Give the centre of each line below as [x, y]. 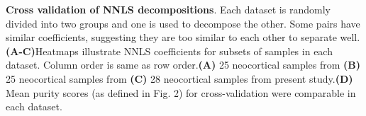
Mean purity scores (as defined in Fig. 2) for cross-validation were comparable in [181, 92]
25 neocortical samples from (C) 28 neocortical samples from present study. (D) [179, 78]
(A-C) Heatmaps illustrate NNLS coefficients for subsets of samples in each [169, 51]
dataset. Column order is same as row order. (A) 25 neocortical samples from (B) [183, 65]
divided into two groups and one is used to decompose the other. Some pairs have [183, 23]
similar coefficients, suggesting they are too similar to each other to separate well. [183, 37]
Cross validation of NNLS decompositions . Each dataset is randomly [168, 9]
